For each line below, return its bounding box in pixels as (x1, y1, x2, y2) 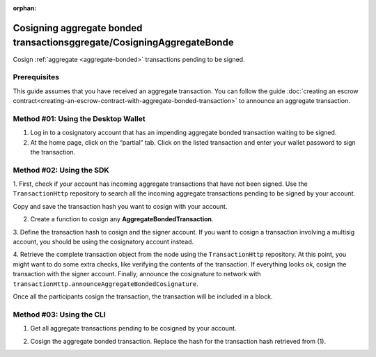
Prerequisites (13, 72, 59, 82)
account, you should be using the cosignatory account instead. (13, 237, 194, 246)
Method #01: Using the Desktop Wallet (13, 113, 146, 123)
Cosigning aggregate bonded (13, 22, 143, 34)
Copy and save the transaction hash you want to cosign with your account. (13, 202, 228, 210)
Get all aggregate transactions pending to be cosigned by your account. (30, 324, 237, 333)
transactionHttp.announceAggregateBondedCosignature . (13, 279, 198, 288)
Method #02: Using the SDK (13, 165, 109, 175)
